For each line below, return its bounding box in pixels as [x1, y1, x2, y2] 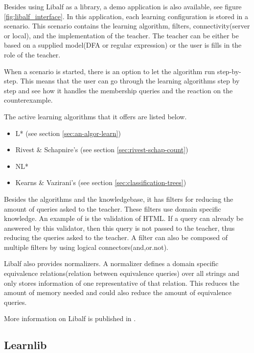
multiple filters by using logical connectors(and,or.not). [4, 242, 168, 252]
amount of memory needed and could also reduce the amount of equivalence [4, 287, 231, 298]
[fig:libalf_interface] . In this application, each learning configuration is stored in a [4, 11, 249, 21]
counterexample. [4, 95, 53, 105]
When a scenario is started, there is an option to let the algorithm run [4, 66, 215, 76]
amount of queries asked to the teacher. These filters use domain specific [4, 203, 221, 214]
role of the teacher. [4, 49, 61, 59]
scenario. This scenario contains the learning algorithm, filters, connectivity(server [4, 21, 250, 31]
